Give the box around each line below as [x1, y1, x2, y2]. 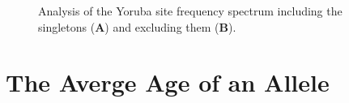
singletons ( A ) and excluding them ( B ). [38, 18, 236, 35]
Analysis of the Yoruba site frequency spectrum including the [38, 2, 343, 19]
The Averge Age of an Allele [6, 66, 330, 99]
